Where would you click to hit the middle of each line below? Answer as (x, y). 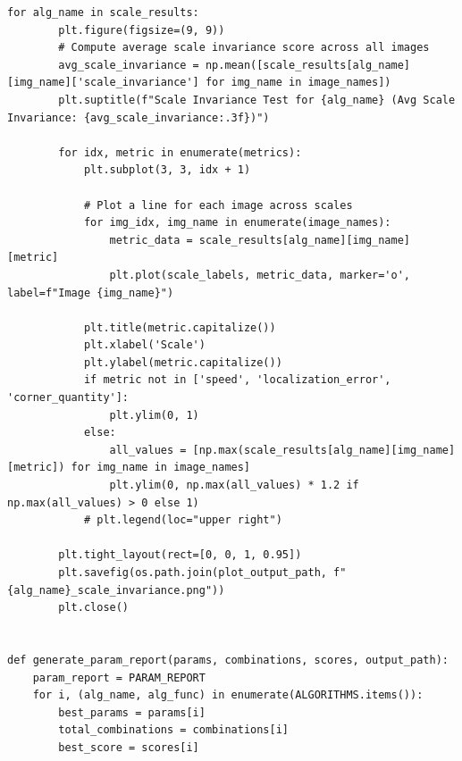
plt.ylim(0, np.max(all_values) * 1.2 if (234, 485)
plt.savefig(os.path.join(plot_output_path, (193, 573)
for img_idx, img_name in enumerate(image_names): (237, 223)
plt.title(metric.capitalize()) (180, 327)
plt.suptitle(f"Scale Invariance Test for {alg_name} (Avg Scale (257, 100)
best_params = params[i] (132, 712)
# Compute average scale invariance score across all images (244, 48)
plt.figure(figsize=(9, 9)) (142, 30)
